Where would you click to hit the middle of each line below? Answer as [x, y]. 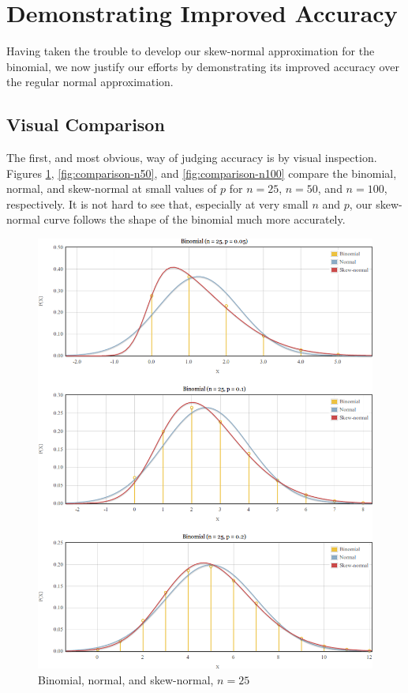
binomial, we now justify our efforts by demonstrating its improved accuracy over [203, 66]
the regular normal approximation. [90, 82]
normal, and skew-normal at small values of [112, 188]
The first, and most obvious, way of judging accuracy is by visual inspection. [192, 158]
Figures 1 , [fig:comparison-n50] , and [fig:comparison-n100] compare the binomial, [202, 173]
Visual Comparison [86, 124]
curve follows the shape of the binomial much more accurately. [195, 219]
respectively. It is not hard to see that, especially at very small [157, 203]
